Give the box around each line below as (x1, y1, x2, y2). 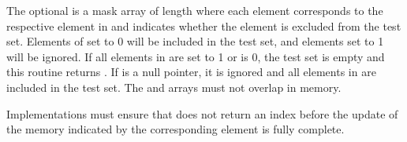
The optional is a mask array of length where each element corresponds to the (6, 2, 383, 18)
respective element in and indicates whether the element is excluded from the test (6, 17, 401, 34)
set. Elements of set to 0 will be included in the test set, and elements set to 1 (6, 33, 384, 49)
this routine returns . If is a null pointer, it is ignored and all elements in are (6, 64, 376, 80)
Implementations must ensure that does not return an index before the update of (6, 105, 398, 122)
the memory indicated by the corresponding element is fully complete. (6, 121, 345, 137)
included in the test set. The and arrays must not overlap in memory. (6, 78, 342, 95)
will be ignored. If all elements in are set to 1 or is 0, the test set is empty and (6, 48, 385, 64)
